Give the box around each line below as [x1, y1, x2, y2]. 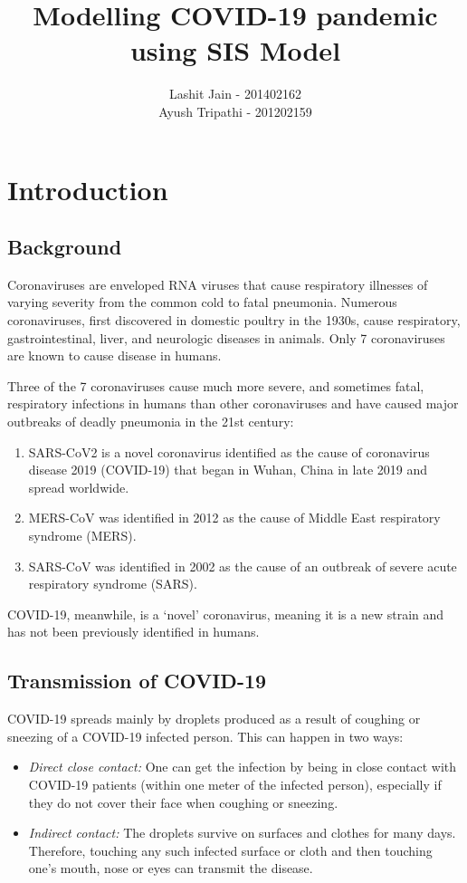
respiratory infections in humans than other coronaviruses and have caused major [7, 394, 459, 413]
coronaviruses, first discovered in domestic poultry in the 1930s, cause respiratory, [7, 311, 461, 330]
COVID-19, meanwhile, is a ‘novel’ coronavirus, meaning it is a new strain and [7, 604, 444, 623]
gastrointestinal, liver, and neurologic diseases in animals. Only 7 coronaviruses [7, 328, 445, 347]
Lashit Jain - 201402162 [169, 84, 301, 103]
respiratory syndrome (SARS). [28, 574, 197, 593]
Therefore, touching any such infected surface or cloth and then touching [28, 840, 433, 859]
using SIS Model [129, 32, 341, 69]
